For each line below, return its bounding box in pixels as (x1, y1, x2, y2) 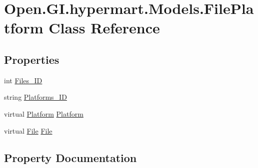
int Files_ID (4, 75, 42, 85)
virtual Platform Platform (4, 108, 83, 119)
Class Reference (48, 17, 160, 38)
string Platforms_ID (4, 92, 67, 102)
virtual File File (4, 125, 52, 136)
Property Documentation (4, 150, 137, 165)
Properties (4, 51, 59, 67)
